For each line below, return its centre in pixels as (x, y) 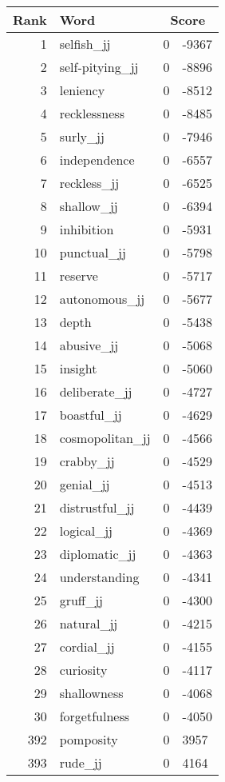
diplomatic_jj (98, 554)
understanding (99, 577)
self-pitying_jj (99, 67)
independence (97, 160)
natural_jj (89, 623)
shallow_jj (89, 206)
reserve (79, 275)
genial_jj (85, 484)
